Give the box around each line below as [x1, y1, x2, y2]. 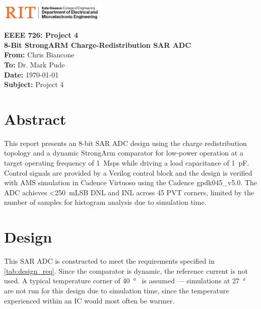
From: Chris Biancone [4, 49, 75, 60]
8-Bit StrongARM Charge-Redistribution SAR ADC [4, 39, 191, 50]
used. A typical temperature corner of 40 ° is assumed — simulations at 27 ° [4, 275, 246, 286]
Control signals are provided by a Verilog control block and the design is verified [4, 167, 252, 178]
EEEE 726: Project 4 [4, 30, 78, 40]
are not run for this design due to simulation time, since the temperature [4, 285, 229, 295]
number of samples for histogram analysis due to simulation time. [4, 197, 207, 207]
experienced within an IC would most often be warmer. [4, 295, 175, 305]
